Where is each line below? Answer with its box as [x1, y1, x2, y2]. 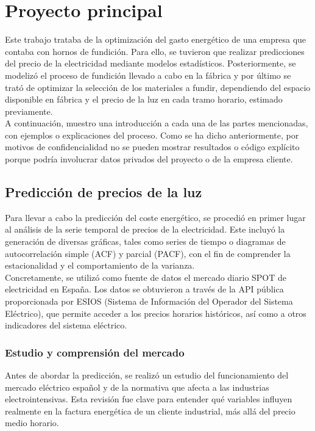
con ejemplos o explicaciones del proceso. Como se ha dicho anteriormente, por [5, 128, 299, 141]
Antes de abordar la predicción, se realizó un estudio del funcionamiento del [5, 369, 289, 382]
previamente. [5, 104, 53, 117]
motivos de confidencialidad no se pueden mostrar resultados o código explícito [5, 140, 300, 153]
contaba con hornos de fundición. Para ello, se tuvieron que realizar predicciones [5, 45, 305, 57]
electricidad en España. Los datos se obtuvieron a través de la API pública [5, 283, 284, 295]
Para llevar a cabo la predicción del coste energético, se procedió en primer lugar [5, 211, 306, 223]
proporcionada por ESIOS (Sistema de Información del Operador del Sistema [5, 295, 293, 308]
